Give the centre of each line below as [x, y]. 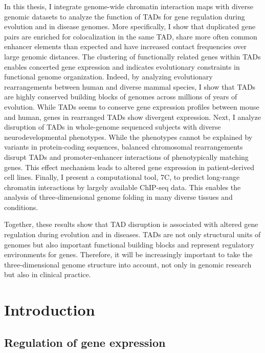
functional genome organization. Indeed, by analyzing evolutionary [108, 77]
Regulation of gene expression [85, 342]
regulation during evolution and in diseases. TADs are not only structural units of [132, 234]
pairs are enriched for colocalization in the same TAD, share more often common [131, 36]
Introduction [50, 310]
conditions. [21, 207]
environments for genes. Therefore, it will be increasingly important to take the [128, 254]
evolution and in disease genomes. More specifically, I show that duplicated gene [130, 26]
